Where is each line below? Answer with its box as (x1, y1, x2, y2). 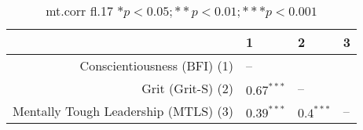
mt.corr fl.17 (46, 2, 113, 20)
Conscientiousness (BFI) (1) (79, 56, 234, 74)
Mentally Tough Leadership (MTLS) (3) (13, 102, 234, 120)
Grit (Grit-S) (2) (141, 79, 234, 97)
